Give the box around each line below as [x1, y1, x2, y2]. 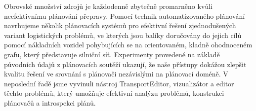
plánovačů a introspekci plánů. [4, 97, 96, 108]
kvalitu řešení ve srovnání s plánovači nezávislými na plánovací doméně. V [4, 69, 228, 79]
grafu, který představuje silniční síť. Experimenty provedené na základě [4, 49, 220, 59]
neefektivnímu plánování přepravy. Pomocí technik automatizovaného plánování [4, 10, 245, 21]
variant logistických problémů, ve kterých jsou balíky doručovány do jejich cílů [4, 30, 242, 40]
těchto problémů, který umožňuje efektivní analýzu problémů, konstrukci [4, 88, 224, 98]
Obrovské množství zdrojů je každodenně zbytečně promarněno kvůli [4, 1, 213, 11]
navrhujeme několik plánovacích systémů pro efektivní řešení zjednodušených [4, 20, 236, 31]
